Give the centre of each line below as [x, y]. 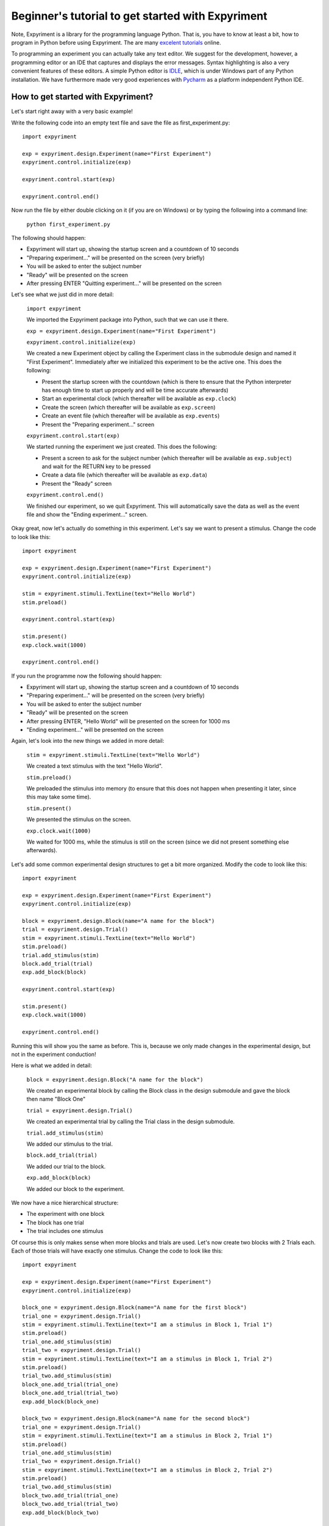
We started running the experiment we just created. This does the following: [122, 447]
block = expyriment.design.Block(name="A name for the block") [119, 921]
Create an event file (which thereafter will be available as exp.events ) [131, 416]
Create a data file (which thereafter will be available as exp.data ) [124, 475]
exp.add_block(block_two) [61, 1513]
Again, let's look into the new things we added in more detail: [88, 741]
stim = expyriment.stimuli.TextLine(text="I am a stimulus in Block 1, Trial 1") [147, 1325]
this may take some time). [59, 797]
